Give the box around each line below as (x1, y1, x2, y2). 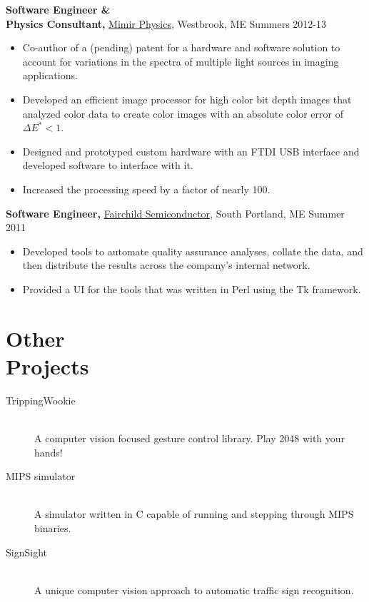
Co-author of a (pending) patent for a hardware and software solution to (22, 40, 340, 55)
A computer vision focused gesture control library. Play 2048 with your (34, 431, 345, 445)
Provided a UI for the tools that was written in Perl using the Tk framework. (22, 281, 361, 296)
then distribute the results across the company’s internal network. (22, 257, 310, 272)
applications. (22, 68, 78, 83)
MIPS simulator (6, 469, 76, 484)
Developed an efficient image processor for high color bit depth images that (22, 91, 352, 106)
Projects (6, 351, 89, 380)
